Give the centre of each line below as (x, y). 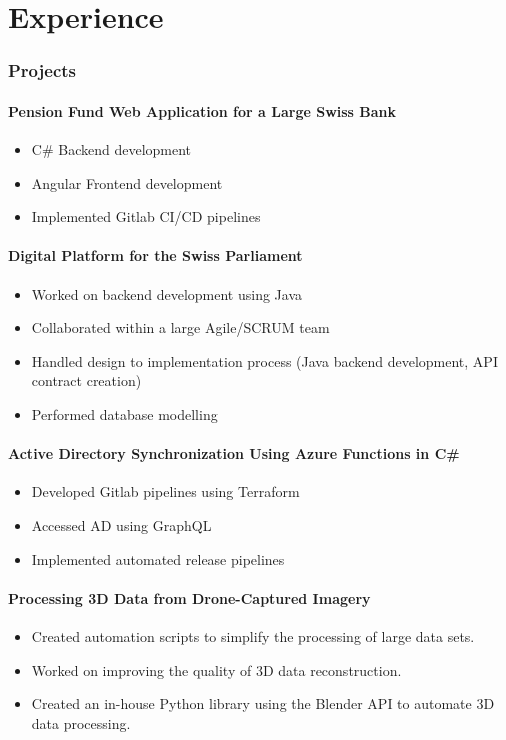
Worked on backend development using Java (166, 293)
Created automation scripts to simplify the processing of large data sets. (253, 635)
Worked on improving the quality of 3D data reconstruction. (216, 669)
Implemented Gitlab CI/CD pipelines (146, 216)
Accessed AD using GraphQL (121, 524)
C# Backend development (111, 149)
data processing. (81, 722)
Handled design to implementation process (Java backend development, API (264, 360)
